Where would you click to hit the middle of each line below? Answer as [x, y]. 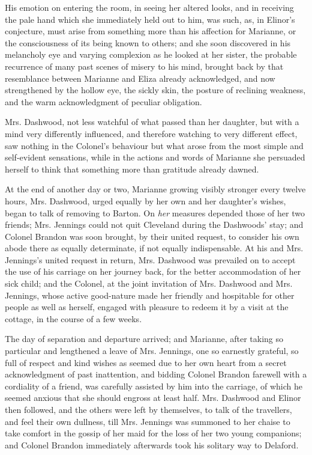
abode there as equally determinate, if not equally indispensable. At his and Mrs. [154, 248]
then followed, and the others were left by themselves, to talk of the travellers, [148, 409]
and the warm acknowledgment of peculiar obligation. [103, 101]
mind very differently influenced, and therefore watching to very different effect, [151, 133]
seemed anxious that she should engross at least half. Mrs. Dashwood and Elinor [153, 398]
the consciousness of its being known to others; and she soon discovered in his [148, 42]
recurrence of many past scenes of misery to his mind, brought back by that [144, 66]
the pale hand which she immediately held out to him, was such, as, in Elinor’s [150, 19]
